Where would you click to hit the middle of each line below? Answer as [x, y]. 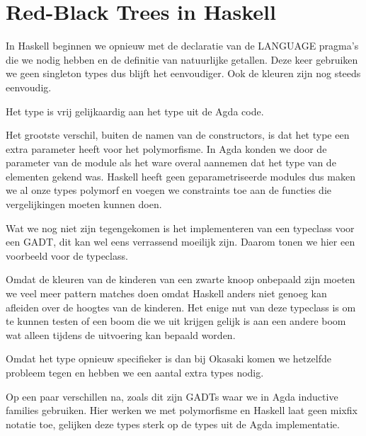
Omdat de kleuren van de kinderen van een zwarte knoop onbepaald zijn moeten [181, 279]
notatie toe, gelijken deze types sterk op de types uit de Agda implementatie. [173, 424]
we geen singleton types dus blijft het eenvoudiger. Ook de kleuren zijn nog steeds [183, 73]
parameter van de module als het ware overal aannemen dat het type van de [171, 162]
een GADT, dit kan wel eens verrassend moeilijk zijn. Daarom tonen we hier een [181, 242]
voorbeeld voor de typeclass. [67, 255]
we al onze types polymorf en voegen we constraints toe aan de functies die [168, 190]
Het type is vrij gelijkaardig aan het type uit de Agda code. [135, 111]
